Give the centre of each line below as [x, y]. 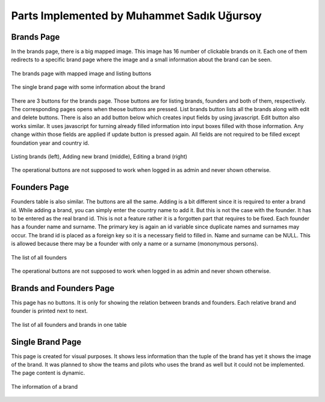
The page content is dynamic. [48, 373]
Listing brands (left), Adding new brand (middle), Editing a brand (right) [99, 156]
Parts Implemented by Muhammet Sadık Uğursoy [136, 16]
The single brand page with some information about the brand [88, 87]
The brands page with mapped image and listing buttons [81, 73]
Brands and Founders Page [63, 288]
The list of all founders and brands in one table [69, 324]
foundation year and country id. [50, 143]
